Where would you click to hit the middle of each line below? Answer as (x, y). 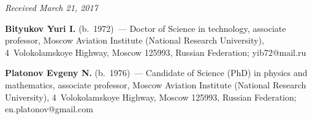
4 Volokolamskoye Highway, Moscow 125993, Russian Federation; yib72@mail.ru (156, 52)
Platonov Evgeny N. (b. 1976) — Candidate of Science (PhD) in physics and (156, 73)
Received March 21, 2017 (51, 7)
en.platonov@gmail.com (49, 109)
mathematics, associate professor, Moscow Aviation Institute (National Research (156, 84)
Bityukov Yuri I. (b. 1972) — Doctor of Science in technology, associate (146, 28)
